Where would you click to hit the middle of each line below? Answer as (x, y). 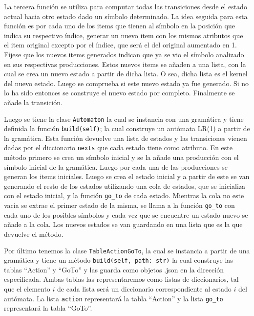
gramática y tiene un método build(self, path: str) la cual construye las (118, 260)
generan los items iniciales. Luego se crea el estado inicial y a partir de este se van (127, 176)
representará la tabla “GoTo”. (48, 308)
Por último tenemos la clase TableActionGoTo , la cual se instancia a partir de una (127, 250)
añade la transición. (33, 102)
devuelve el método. (34, 234)
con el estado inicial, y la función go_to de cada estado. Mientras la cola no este (124, 195)
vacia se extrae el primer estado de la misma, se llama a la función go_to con (119, 205)
